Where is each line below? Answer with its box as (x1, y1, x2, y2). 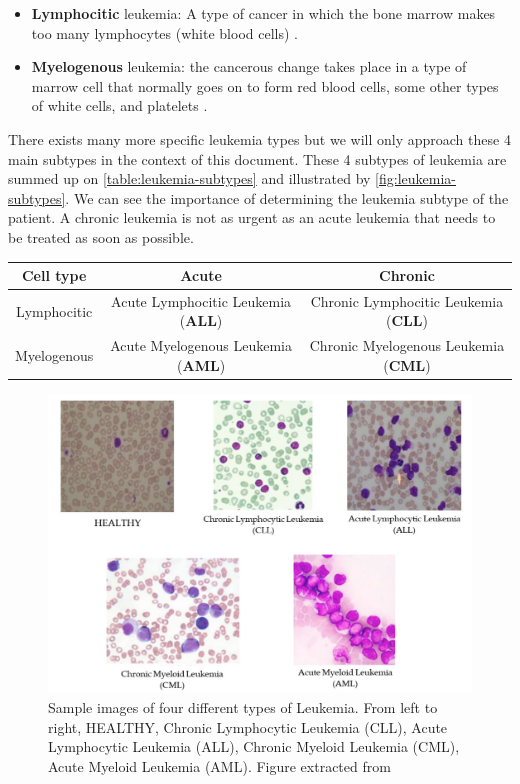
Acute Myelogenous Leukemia (110, 335, 293, 356)
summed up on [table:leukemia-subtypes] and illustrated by (8, 168, 371, 189)
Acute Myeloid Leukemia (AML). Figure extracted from (48, 755, 391, 776)
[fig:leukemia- (375, 168, 457, 189)
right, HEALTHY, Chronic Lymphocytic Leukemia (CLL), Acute (48, 716, 448, 737)
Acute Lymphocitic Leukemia (111, 290, 292, 311)
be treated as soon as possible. (8, 226, 194, 247)
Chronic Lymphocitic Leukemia (310, 290, 504, 311)
